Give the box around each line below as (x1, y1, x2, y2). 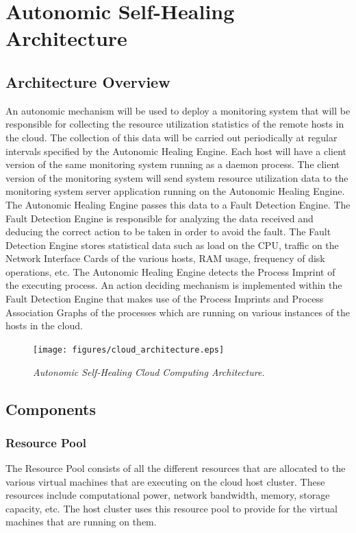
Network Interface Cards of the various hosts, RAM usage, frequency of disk (5, 251, 325, 265)
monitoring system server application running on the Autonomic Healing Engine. (5, 184, 345, 198)
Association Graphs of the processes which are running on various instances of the (5, 305, 351, 319)
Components (5, 398, 96, 419)
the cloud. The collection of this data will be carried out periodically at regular (5, 130, 338, 144)
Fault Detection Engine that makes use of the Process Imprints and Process (5, 292, 324, 306)
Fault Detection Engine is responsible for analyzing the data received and (5, 211, 314, 225)
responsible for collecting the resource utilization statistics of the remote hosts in (5, 117, 344, 131)
